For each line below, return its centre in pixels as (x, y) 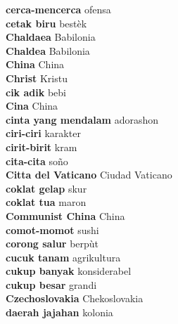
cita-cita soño (37, 161)
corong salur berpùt (52, 244)
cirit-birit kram (42, 147)
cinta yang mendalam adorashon (82, 119)
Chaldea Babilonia (48, 50)
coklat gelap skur (46, 188)
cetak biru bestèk (46, 23)
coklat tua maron (46, 202)
